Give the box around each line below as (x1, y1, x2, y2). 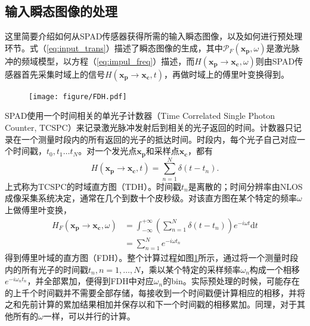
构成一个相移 (249, 263, 300, 275)
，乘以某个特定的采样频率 (140, 263, 241, 275)
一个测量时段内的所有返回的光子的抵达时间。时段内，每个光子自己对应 (21, 133, 297, 145)
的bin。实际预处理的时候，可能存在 (163, 275, 300, 287)
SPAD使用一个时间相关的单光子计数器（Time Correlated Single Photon (5, 109, 275, 122)
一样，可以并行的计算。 (43, 309, 135, 322)
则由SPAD (255, 54, 295, 67)
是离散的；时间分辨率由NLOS (188, 180, 303, 192)
